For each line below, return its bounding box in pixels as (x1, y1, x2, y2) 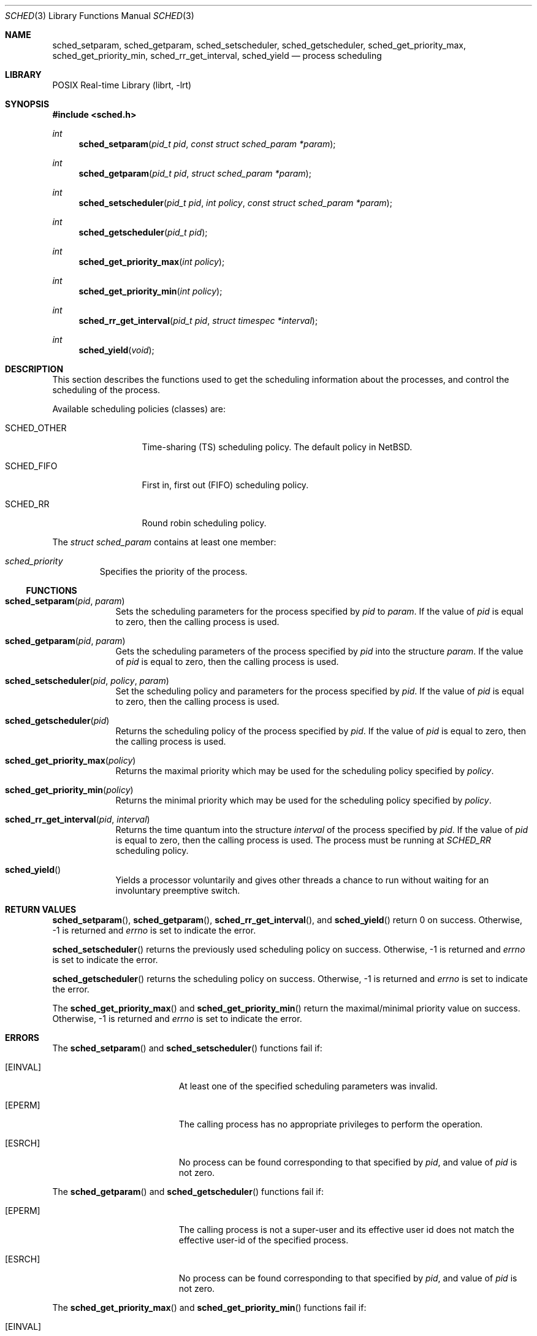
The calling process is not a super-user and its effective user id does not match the (178, 1224, 514, 1235)
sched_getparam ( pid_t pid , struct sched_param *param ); (78, 168, 311, 179)
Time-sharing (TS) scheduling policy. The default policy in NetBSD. (142, 442, 413, 452)
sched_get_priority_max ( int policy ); (78, 256, 225, 267)
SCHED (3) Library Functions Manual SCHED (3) (5, 10, 194, 21)
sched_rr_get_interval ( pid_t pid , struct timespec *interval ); (78, 315, 318, 326)
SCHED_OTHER (5, 423, 67, 433)
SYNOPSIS (5, 99, 50, 109)
